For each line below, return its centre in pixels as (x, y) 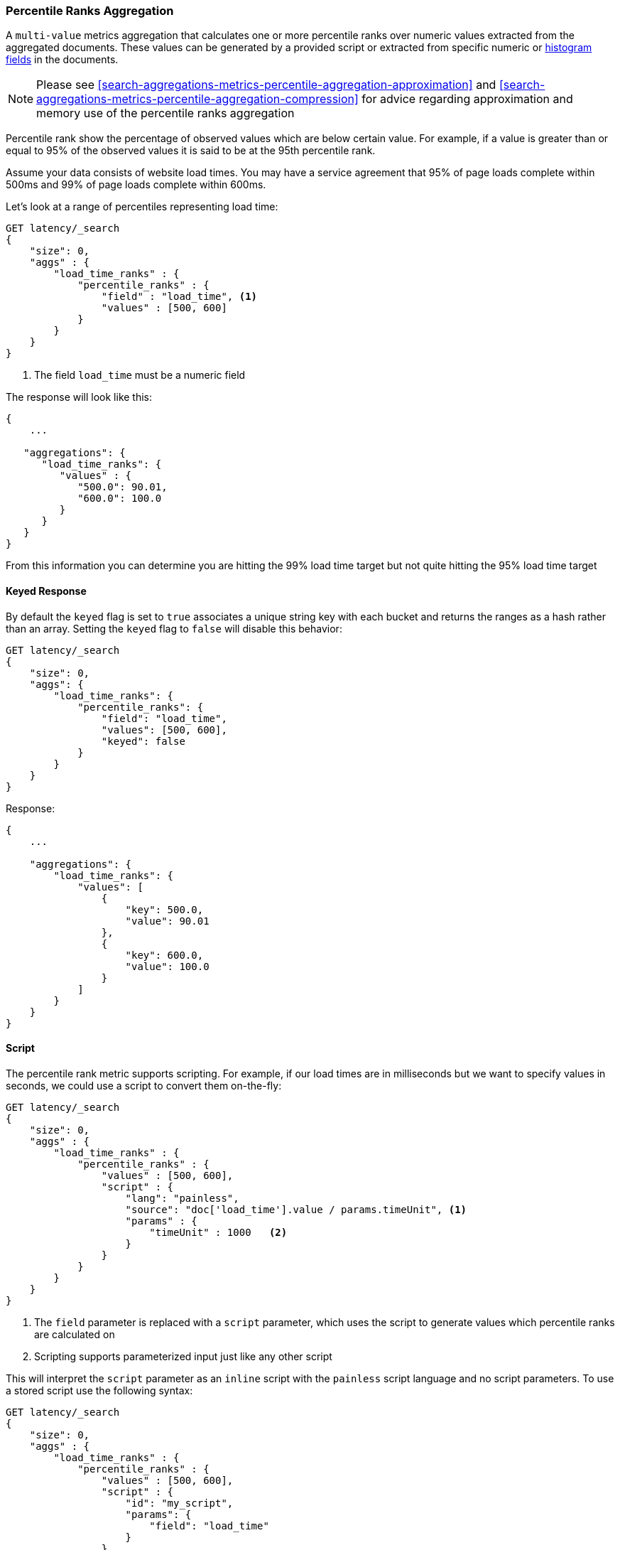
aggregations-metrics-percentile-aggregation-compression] (197, 99)
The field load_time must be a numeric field (140, 375)
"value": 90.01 (167, 921)
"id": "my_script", (179, 1503)
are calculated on (75, 1334)
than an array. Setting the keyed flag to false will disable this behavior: (174, 628)
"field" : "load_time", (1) (179, 297)
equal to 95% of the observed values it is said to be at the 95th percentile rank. (191, 151)
